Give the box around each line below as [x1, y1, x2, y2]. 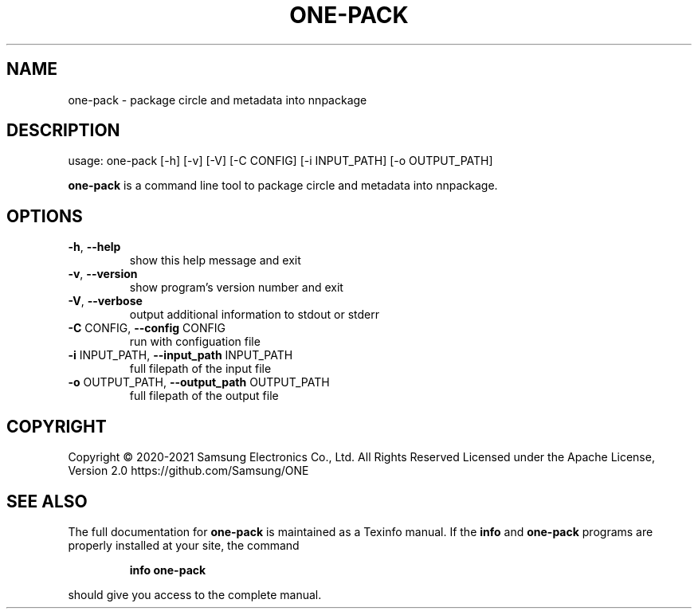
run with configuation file [129, 335, 261, 349]
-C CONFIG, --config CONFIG [68, 321, 226, 335]
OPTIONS [6, 206, 83, 226]
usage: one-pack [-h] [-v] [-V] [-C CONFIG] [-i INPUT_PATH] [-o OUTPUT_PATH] [68, 154, 493, 168]
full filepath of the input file [129, 362, 272, 376]
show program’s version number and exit [129, 280, 343, 295]
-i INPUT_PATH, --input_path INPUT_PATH [68, 348, 293, 362]
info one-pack [129, 562, 206, 577]
